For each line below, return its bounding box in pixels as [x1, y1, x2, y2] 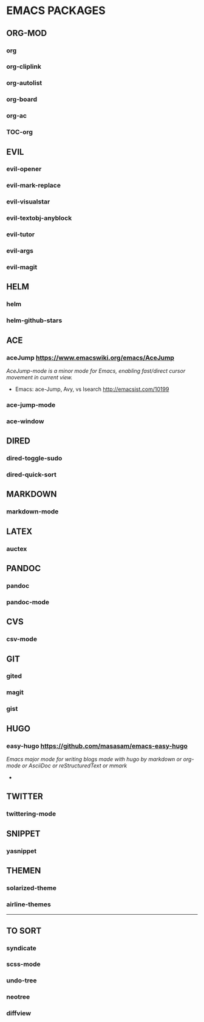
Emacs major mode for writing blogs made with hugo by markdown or [6, 755, 182, 763]
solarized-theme [6, 884, 56, 892]
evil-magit [6, 263, 38, 271]
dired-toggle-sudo [6, 454, 63, 463]
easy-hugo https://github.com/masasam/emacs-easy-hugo [6, 741, 188, 750]
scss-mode [6, 960, 41, 968]
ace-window [6, 417, 44, 425]
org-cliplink [6, 62, 41, 71]
